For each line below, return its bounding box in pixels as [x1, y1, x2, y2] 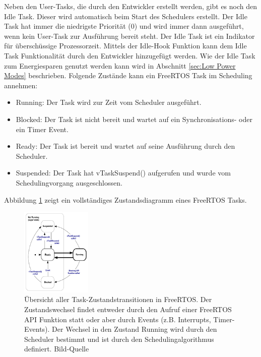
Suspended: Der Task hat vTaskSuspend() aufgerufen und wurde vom [16, 167, 231, 178]
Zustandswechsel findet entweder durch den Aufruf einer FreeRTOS [24, 304, 232, 314]
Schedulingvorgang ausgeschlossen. [16, 177, 122, 188]
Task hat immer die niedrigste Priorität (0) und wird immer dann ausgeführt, [4, 21, 244, 31]
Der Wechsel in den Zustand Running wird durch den [52, 324, 217, 334]
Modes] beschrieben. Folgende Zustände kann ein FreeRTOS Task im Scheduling [4, 70, 252, 81]
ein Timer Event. [16, 124, 69, 134]
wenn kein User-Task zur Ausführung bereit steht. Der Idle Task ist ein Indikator [4, 30, 255, 41]
